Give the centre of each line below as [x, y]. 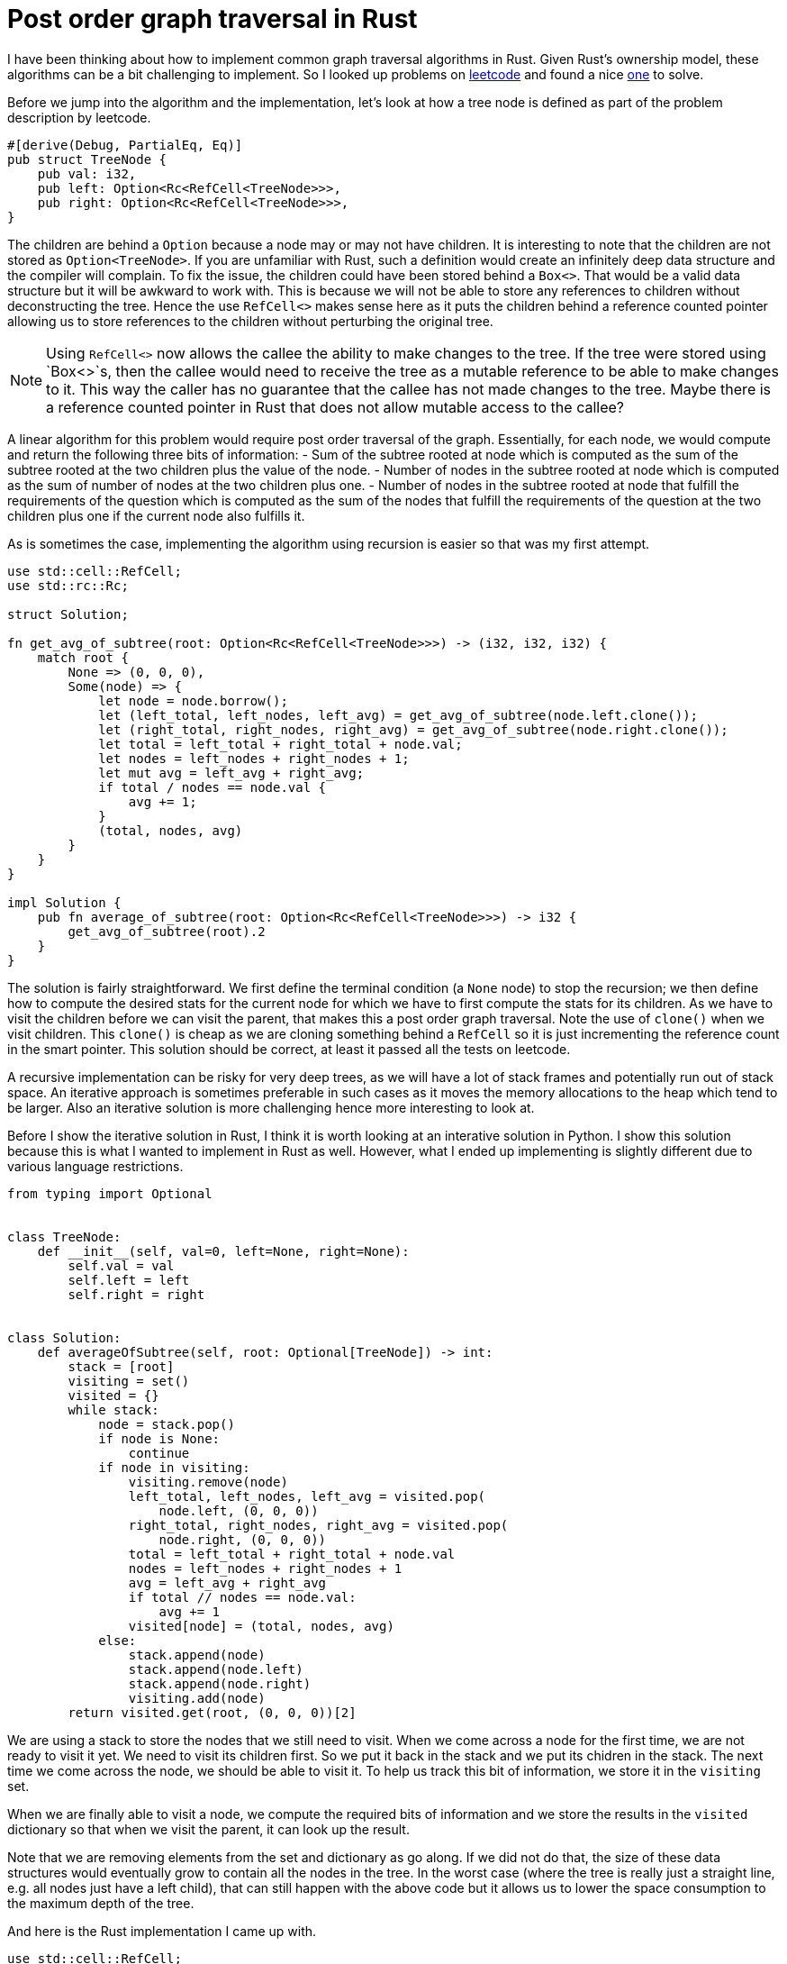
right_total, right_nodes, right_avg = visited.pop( [318, 1525]
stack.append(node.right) [220, 1683]
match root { [83, 657]
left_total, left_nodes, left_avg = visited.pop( [307, 1496]
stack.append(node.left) [216, 1669]
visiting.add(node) [197, 1698]
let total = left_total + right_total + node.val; [280, 744]
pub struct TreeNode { [87, 159]
